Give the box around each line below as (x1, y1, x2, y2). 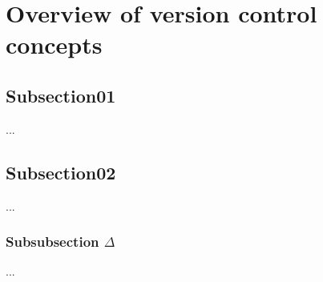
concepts (6, 28, 103, 61)
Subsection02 (6, 159, 116, 184)
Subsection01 (6, 83, 116, 107)
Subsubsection (6, 232, 99, 252)
